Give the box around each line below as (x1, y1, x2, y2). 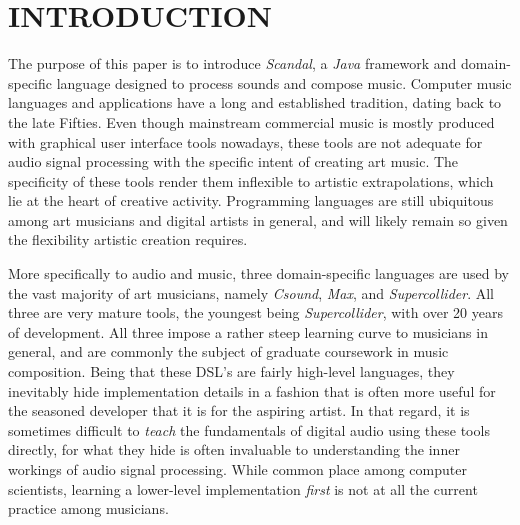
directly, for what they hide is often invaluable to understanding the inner (8, 439, 460, 460)
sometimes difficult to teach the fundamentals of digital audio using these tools (8, 419, 490, 440)
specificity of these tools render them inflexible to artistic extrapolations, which (8, 170, 494, 191)
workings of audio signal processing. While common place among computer (8, 459, 467, 479)
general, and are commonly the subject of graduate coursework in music (8, 341, 449, 362)
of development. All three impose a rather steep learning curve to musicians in (8, 321, 488, 342)
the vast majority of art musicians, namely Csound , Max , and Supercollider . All (8, 282, 495, 303)
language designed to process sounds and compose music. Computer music (56, 72, 512, 93)
